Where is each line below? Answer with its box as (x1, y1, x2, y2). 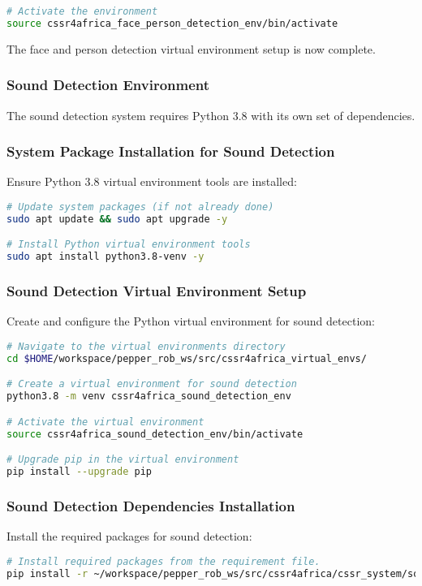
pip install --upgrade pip (6, 466, 152, 478)
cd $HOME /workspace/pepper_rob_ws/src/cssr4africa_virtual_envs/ (6, 352, 367, 364)
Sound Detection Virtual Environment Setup (6, 281, 307, 301)
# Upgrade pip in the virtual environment (6, 454, 239, 466)
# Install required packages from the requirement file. (6, 555, 321, 567)
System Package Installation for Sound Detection (6, 141, 335, 162)
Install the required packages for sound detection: (6, 528, 252, 545)
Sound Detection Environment (6, 75, 210, 95)
